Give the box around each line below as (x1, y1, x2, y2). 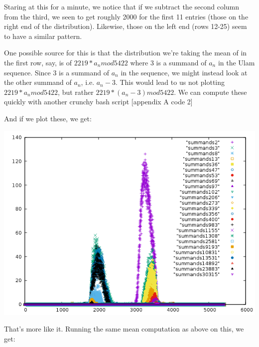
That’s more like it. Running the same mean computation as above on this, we (4, 324, 244, 334)
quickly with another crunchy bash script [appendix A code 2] (4, 96, 193, 107)
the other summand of (4, 77, 72, 87)
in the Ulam (218, 57, 255, 67)
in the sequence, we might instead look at (121, 67, 248, 77)
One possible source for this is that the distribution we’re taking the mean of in (4, 47, 247, 58)
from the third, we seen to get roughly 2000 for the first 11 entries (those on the (4, 11, 249, 21)
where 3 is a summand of (130, 57, 207, 67)
